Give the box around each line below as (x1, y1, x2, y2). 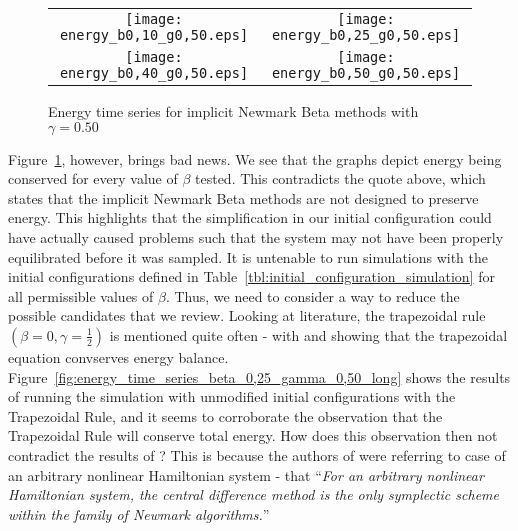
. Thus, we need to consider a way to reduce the (165, 285, 460, 306)
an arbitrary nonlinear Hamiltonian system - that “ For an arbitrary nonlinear (8, 464, 484, 485)
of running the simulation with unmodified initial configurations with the (8, 386, 456, 407)
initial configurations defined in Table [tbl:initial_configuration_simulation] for (8, 266, 495, 287)
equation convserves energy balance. (8, 346, 229, 367)
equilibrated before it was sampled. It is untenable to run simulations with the (8, 246, 489, 267)
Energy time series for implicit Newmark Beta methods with (48, 101, 419, 121)
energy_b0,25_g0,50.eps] (271, 27, 461, 43)
